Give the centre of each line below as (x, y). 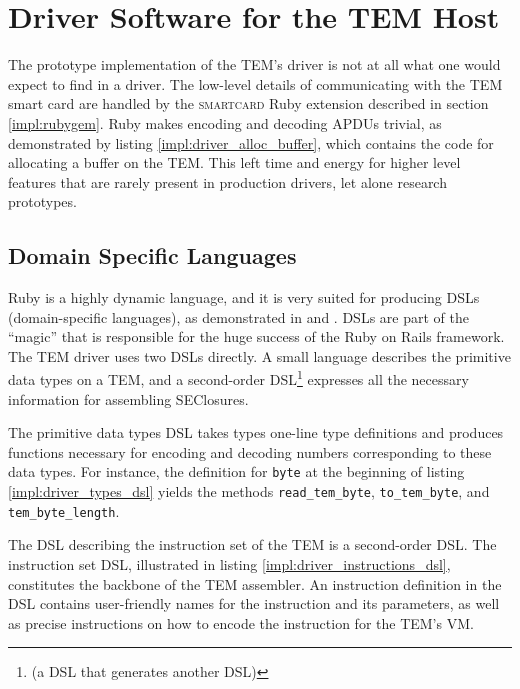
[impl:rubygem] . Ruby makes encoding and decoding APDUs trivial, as (225, 122)
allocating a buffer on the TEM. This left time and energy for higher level (234, 162)
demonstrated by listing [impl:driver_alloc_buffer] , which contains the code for (251, 142)
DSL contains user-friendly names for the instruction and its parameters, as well (254, 603)
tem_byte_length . (64, 510)
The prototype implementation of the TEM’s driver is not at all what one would (254, 64)
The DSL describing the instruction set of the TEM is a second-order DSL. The (252, 544)
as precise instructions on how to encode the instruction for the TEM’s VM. (241, 622)
